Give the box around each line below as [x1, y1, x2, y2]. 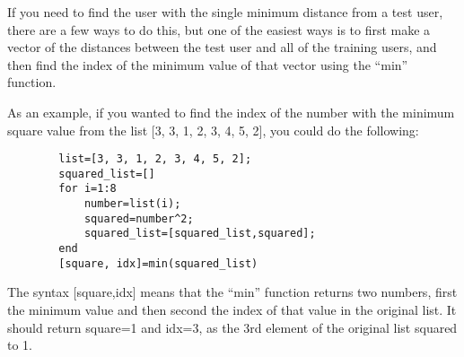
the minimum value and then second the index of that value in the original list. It [7, 300, 457, 318]
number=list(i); [83, 197, 181, 211]
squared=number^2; [83, 212, 194, 225]
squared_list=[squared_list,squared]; [83, 227, 316, 240]
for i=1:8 [58, 182, 117, 196]
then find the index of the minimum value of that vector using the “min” [7, 55, 408, 74]
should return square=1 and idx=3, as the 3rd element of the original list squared [7, 318, 458, 336]
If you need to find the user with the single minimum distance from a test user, [7, 3, 443, 21]
